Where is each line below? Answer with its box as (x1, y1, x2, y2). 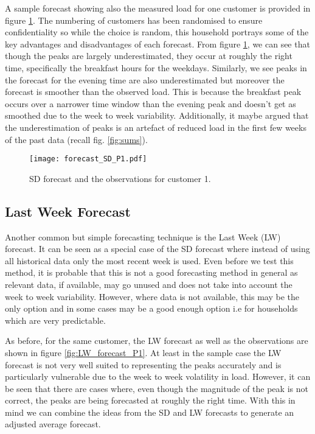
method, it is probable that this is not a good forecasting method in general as (5, 266, 298, 279)
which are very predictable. (5, 313, 106, 326)
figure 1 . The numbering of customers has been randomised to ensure (5, 13, 263, 26)
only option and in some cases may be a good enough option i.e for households (5, 302, 298, 315)
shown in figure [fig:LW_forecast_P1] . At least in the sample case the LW (5, 346, 282, 359)
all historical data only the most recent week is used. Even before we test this (5, 254, 294, 267)
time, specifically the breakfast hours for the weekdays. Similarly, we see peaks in (5, 61, 307, 74)
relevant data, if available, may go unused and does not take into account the (5, 278, 292, 290)
